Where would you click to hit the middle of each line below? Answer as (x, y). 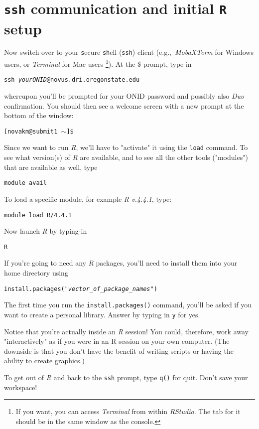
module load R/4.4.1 (38, 215)
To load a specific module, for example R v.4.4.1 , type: (88, 199)
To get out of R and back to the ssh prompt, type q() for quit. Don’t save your (126, 377)
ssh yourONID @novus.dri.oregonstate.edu (72, 80)
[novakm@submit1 (31, 131)
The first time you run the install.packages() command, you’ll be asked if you (128, 305)
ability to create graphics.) (44, 360)
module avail (25, 183)
